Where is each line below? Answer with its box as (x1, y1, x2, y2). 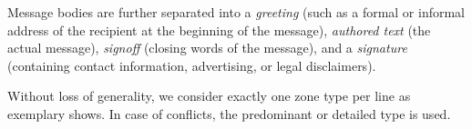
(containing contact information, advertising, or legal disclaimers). (7, 55, 376, 74)
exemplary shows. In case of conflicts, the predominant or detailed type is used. (7, 104, 451, 123)
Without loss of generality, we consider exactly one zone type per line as (7, 86, 411, 105)
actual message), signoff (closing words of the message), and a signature (7, 38, 407, 57)
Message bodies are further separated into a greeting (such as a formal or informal (7, 3, 466, 21)
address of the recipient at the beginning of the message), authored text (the (7, 20, 431, 39)
